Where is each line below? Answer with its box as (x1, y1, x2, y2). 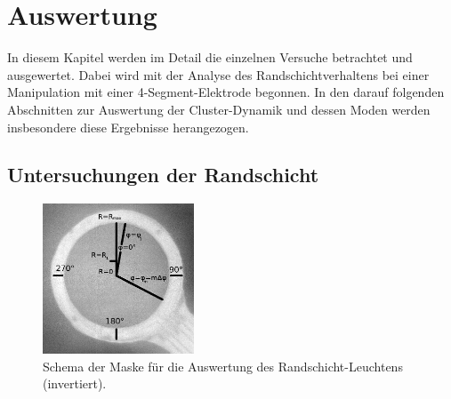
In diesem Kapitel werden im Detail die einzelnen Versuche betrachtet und (7, 48, 413, 67)
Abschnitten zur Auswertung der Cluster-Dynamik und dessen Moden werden (7, 100, 431, 118)
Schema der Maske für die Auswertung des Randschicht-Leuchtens (43, 356, 403, 375)
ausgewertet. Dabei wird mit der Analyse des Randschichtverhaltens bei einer (7, 65, 430, 84)
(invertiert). (43, 374, 107, 393)
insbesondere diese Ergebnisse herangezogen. (7, 117, 249, 136)
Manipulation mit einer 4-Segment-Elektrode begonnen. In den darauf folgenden (7, 83, 445, 101)
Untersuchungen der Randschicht (7, 161, 319, 188)
